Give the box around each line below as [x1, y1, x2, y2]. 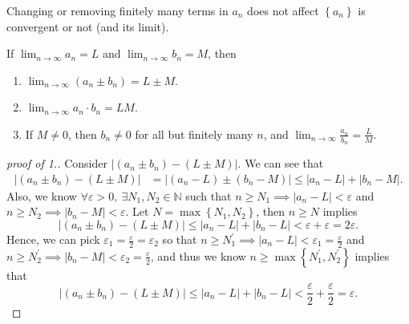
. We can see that [237, 155, 324, 172]
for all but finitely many [135, 125, 253, 142]
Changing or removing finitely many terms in [6, 2, 229, 18]
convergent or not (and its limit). [6, 18, 169, 34]
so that [162, 231, 197, 248]
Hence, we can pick [6, 231, 100, 248]
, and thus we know [150, 247, 246, 264]
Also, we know [6, 187, 77, 204]
